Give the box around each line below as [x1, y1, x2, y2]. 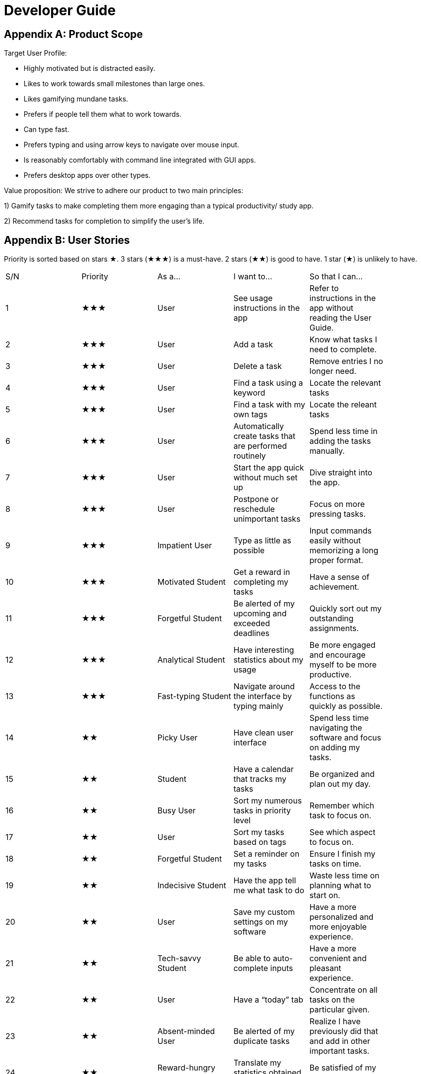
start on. [309, 890, 340, 901]
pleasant [309, 963, 341, 973]
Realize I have [309, 1016, 361, 1027]
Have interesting [233, 645, 294, 655]
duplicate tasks [233, 1036, 290, 1046]
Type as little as [233, 536, 291, 546]
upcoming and [233, 608, 287, 619]
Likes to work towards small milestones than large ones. [24, 79, 205, 88]
